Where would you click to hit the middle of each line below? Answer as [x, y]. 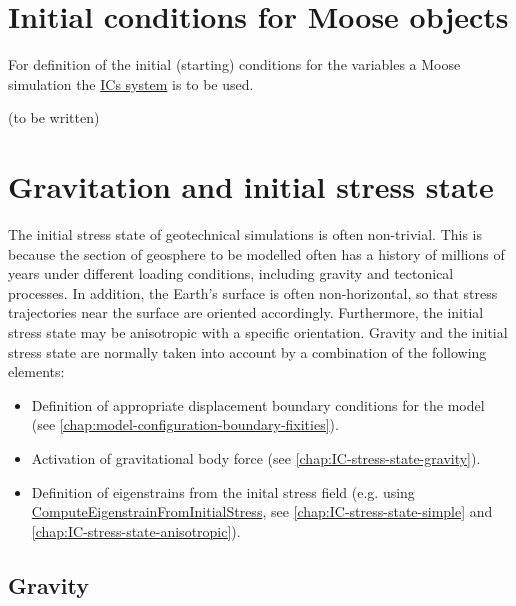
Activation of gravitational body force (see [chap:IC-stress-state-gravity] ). [256, 457]
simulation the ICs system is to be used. [131, 83]
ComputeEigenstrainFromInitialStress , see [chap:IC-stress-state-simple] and [262, 511]
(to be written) [54, 117]
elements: [36, 371]
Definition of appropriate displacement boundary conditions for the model [258, 404]
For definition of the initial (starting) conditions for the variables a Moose [234, 64]
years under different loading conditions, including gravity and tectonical [231, 273]
